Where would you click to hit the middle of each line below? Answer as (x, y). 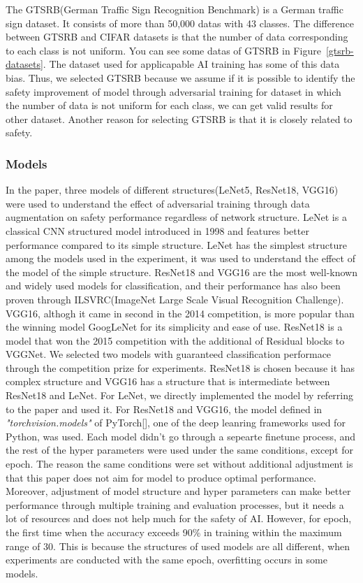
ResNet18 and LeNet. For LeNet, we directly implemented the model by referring (180, 395)
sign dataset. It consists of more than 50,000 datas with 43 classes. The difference (180, 23)
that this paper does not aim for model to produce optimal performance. (161, 477)
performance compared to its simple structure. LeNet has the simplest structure (177, 244)
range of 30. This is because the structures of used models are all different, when (178, 546)
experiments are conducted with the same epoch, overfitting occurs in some (166, 560)
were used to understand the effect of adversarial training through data (158, 203)
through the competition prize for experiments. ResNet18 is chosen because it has (180, 367)
